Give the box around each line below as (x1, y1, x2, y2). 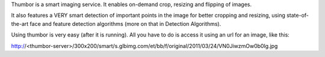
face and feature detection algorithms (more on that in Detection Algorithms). (29, 20, 221, 27)
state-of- (286, 12, 309, 19)
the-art (11, 20, 29, 27)
